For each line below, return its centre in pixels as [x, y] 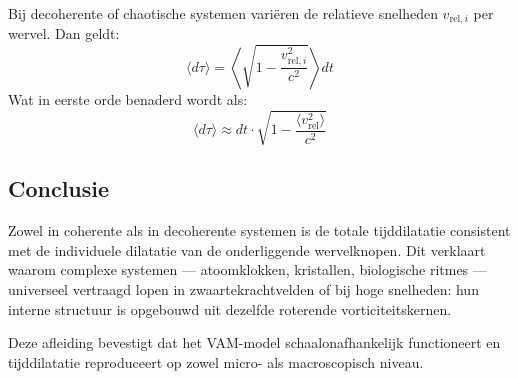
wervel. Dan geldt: [64, 33]
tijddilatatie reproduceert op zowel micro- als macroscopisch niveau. [216, 361]
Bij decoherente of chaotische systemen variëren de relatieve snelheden [223, 13]
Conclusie [59, 188]
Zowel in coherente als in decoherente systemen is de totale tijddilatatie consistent [259, 230]
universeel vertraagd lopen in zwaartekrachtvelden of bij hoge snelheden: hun [243, 289]
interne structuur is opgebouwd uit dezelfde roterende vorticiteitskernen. [230, 308]
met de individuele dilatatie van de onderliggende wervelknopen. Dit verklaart [247, 249]
